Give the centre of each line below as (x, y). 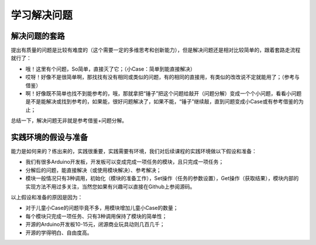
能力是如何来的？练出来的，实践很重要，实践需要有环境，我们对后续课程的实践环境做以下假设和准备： (134, 151)
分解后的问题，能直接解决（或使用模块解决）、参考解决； (93, 170)
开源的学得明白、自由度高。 (59, 232)
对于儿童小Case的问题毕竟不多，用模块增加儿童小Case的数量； (102, 208)
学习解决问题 (42, 15)
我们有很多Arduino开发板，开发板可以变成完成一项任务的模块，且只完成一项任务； (125, 162)
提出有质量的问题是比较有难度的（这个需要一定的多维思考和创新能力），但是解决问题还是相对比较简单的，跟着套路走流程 (156, 50)
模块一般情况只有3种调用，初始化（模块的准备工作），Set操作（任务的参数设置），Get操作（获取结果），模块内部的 (162, 178)
